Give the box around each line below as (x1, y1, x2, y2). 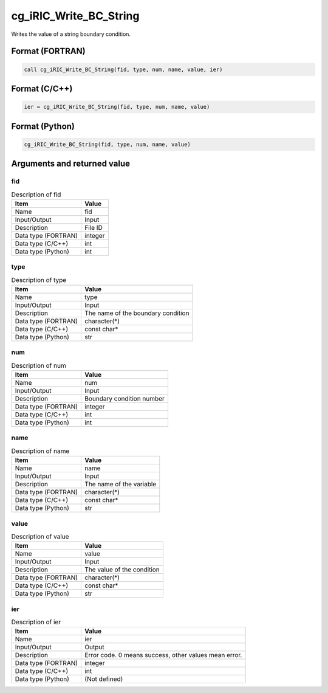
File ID (84, 223, 103, 232)
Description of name (11, 447, 70, 455)
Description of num (11, 361, 66, 370)
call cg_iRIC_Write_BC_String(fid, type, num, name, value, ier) (24, 66, 223, 73)
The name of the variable (84, 480, 157, 489)
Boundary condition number (84, 395, 165, 403)
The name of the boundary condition (84, 309, 190, 317)
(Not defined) (84, 675, 123, 683)
